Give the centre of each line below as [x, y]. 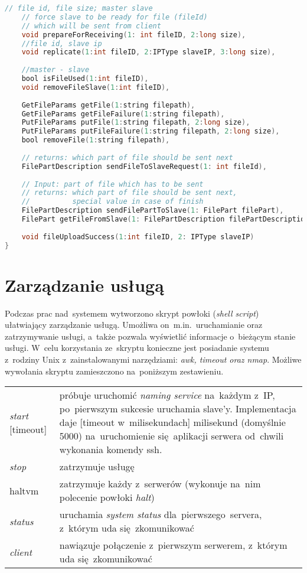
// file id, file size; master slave [79, 8]
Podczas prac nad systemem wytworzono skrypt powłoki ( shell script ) [132, 313]
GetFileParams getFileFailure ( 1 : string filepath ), [123, 114]
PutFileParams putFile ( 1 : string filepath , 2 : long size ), [136, 123]
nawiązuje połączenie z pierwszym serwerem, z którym [173, 545]
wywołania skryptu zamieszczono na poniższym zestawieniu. [114, 371]
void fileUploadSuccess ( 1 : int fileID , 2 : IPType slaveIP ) [138, 237]
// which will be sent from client [91, 26]
